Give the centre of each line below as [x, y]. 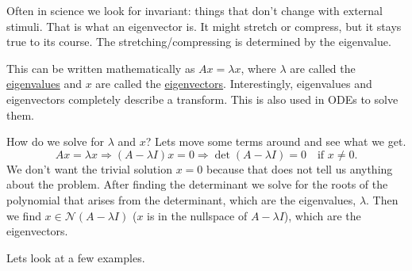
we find [24, 215]
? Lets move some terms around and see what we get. [276, 141]
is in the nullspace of [197, 215]
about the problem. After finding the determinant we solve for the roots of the [197, 184]
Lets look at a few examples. [76, 257]
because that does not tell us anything [299, 168]
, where [258, 68]
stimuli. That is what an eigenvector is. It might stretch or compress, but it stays [204, 26]
